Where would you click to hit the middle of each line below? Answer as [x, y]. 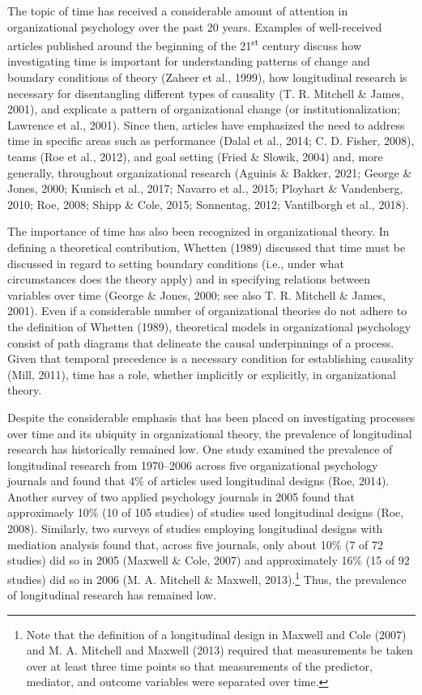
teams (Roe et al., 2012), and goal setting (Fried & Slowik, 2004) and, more [195, 156]
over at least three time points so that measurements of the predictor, [199, 665]
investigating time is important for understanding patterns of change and [189, 61]
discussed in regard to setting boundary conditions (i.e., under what [176, 263]
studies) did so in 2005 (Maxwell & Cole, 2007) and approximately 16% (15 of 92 [209, 560]
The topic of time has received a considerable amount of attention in [178, 11]
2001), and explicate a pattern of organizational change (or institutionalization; [204, 109]
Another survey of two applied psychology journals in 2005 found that [181, 496]
